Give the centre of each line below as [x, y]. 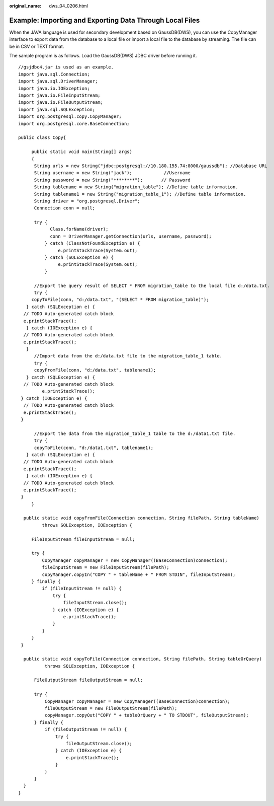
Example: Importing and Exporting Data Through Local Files [105, 20]
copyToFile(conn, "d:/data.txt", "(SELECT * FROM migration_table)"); [120, 300]
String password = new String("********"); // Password [112, 180]
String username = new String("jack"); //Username [112, 173]
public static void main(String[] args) [82, 152]
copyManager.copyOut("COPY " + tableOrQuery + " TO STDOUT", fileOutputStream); [147, 715]
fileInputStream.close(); [95, 603]
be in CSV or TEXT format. [37, 46]
